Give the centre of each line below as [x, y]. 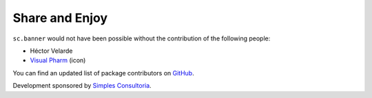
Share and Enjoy [60, 18]
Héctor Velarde [51, 51]
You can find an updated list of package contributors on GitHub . [103, 73]
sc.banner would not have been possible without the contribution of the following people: [142, 38]
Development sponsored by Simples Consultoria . [82, 86]
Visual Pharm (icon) [58, 60]
